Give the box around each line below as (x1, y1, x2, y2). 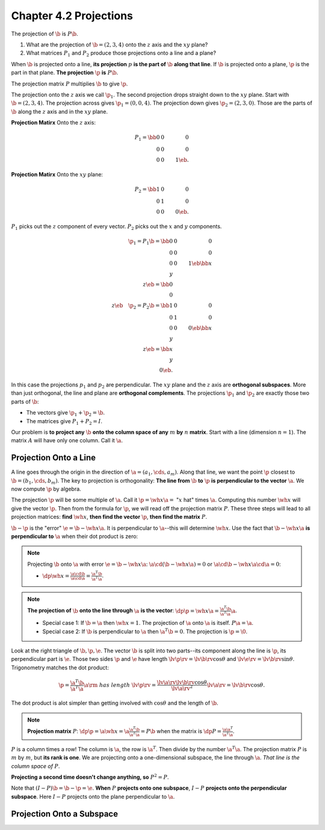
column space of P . (11, 762, 60, 770)
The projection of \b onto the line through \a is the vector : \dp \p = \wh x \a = (27, 607, 220, 614)
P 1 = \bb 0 (134, 134, 160, 143)
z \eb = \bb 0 (143, 281, 173, 288)
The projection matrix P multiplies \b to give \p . (11, 80, 128, 87)
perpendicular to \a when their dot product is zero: (11, 533, 138, 540)
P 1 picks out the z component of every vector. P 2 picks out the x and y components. (11, 223, 222, 231)
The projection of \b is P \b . (11, 30, 78, 37)
